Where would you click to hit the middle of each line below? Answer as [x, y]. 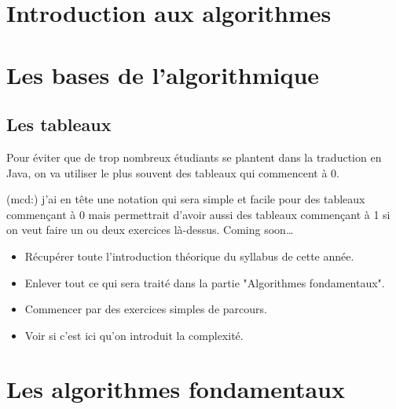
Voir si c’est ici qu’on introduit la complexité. [134, 335]
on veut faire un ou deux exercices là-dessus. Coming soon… [150, 230]
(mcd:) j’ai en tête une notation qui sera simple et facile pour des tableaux [186, 199]
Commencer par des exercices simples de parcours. [146, 309]
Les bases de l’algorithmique [163, 74]
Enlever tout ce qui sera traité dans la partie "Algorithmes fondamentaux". [205, 282]
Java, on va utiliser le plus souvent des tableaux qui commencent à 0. [173, 172]
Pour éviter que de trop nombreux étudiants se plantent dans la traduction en [194, 157]
